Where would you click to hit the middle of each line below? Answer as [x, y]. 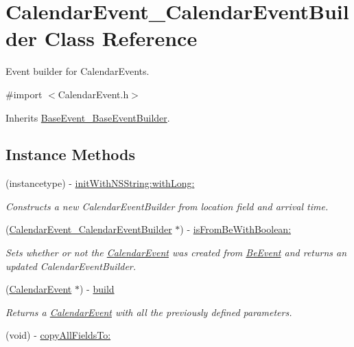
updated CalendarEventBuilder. [71, 266]
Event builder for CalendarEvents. [78, 71]
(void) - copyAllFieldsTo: [58, 335]
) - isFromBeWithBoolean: [236, 229]
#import [24, 94]
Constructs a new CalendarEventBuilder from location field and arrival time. [167, 206]
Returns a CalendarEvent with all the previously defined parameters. [149, 312]
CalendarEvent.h [93, 94]
